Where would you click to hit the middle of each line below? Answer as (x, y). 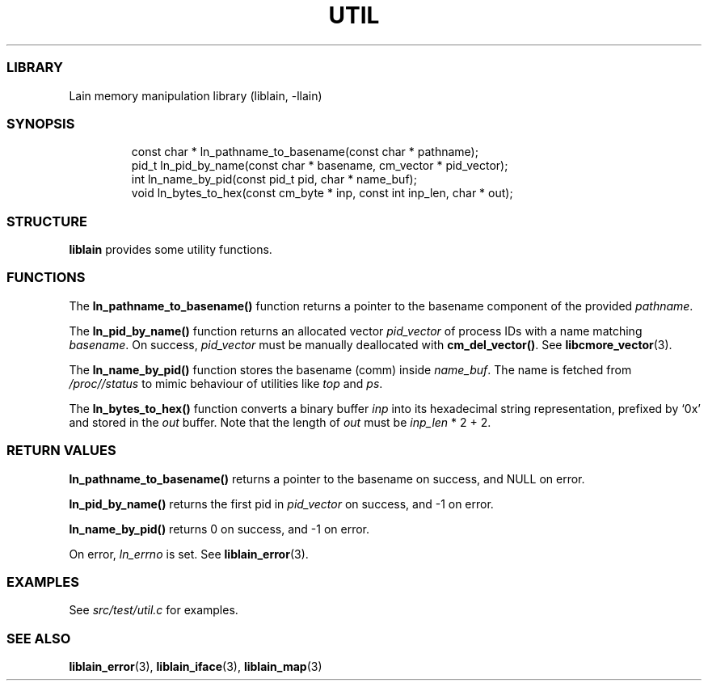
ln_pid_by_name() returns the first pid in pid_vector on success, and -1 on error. (281, 504)
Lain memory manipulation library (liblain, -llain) (196, 95)
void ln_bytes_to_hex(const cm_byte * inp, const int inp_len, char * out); (322, 193)
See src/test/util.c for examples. (154, 610)
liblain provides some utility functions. (171, 249)
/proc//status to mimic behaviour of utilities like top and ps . (226, 383)
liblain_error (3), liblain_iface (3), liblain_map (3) (196, 666)
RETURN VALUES (61, 451)
